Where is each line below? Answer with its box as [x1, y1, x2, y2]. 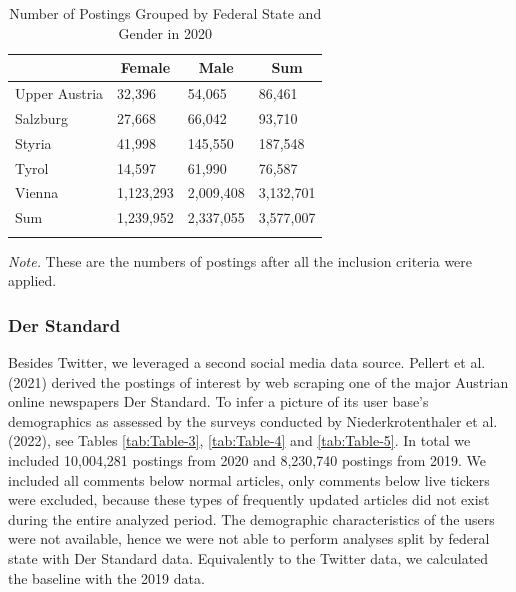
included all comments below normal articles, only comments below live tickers [8, 469, 490, 490]
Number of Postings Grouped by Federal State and [9, 3, 322, 23]
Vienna [15, 182, 59, 203]
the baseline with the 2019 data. [8, 567, 205, 588]
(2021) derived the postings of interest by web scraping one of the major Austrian [8, 371, 509, 392]
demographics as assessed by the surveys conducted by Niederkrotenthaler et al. [8, 410, 498, 431]
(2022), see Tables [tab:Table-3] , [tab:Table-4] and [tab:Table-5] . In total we [8, 430, 471, 451]
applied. [8, 270, 57, 291]
